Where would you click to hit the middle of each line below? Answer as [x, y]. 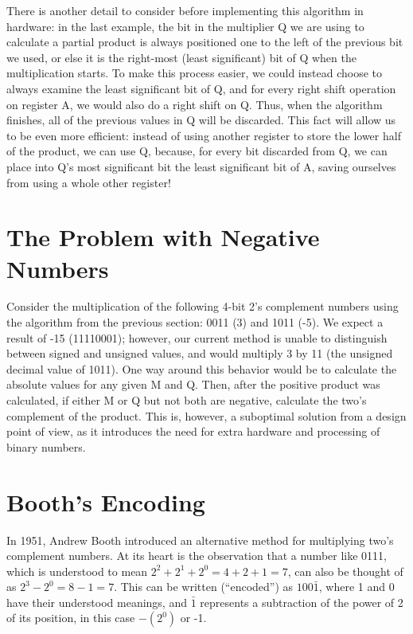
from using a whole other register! [89, 182]
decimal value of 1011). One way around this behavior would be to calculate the [202, 368]
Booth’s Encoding [106, 501]
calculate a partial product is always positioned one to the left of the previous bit [205, 42]
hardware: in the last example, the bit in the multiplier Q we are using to [185, 26]
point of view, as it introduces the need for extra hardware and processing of [193, 431]
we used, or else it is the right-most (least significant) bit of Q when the [181, 57]
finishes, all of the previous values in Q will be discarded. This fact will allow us [201, 120]
